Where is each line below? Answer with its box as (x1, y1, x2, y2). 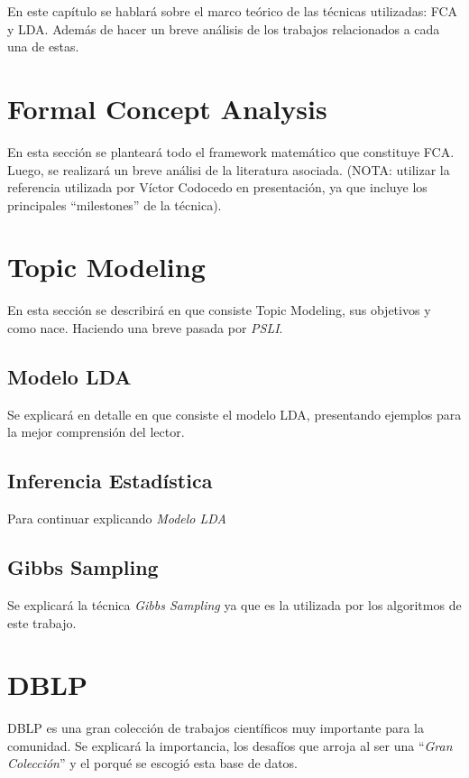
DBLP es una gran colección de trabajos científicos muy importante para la (7, 718, 424, 737)
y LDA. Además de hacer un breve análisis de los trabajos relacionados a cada (7, 19, 440, 38)
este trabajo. (7, 613, 77, 632)
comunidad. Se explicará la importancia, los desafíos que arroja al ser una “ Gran (7, 736, 453, 755)
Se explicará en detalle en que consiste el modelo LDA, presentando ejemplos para (7, 404, 462, 423)
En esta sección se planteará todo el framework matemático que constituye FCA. (7, 142, 455, 161)
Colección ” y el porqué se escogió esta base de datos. (7, 754, 299, 773)
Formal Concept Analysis (7, 89, 327, 126)
